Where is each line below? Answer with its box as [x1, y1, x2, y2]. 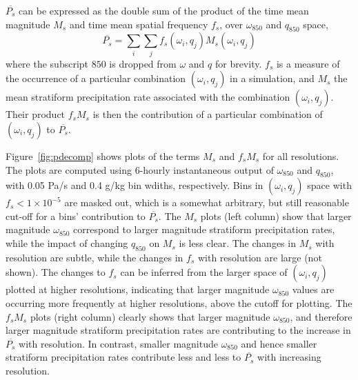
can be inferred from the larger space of [120, 265, 288, 279]
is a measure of [276, 56, 340, 70]
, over [219, 17, 243, 31]
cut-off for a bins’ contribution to [6, 208, 146, 223]
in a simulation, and [230, 71, 315, 86]
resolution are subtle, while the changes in [6, 250, 183, 264]
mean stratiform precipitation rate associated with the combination [6, 90, 290, 104]
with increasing [257, 350, 321, 364]
